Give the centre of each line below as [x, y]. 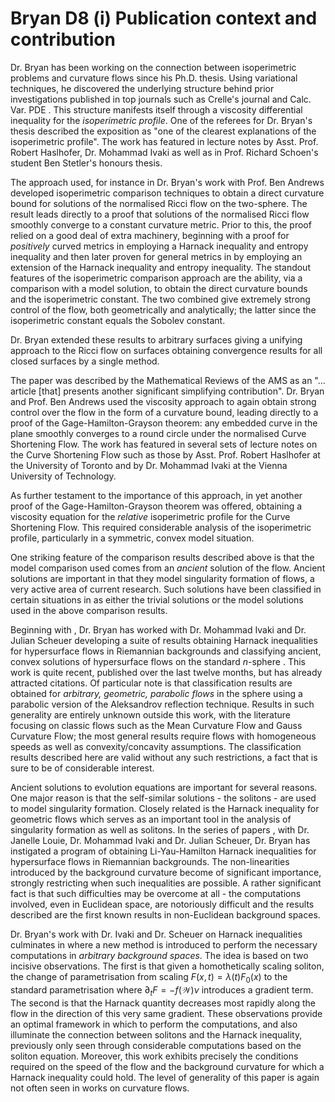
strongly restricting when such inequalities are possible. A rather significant [166, 883]
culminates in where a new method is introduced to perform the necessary [164, 944]
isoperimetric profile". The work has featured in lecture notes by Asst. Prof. [164, 141]
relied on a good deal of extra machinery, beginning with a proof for [150, 235]
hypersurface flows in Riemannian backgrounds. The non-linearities [150, 861]
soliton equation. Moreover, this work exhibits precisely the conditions [154, 1056]
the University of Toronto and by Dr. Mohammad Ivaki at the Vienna [149, 465]
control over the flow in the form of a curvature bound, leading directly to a [164, 412]
